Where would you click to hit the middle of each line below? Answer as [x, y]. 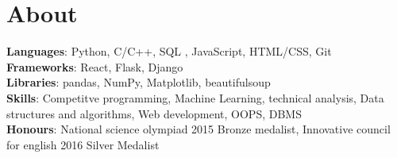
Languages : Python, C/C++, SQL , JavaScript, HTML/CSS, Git [169, 51]
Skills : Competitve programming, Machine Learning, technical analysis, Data [195, 97]
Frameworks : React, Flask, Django [95, 66]
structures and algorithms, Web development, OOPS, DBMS [154, 113]
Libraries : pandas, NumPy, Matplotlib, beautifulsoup [139, 82]
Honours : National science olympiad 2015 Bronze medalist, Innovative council [198, 129]
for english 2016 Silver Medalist [83, 144]
